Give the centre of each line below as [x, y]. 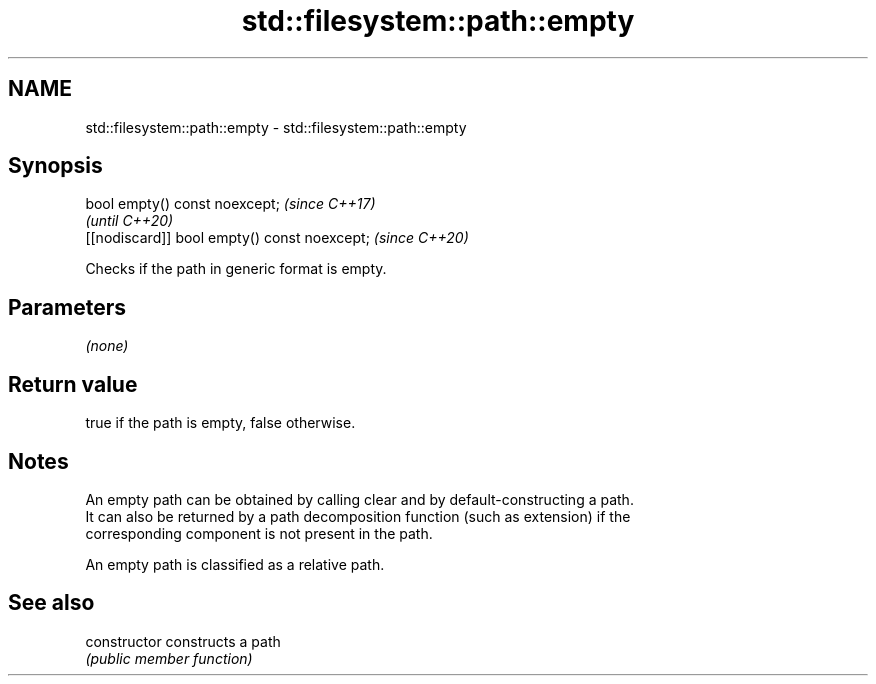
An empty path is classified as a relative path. [235, 564]
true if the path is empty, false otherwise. [220, 423]
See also [51, 603]
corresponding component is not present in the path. [259, 533]
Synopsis [55, 166]
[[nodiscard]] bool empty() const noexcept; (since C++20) [277, 238]
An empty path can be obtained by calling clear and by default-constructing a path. [359, 499]
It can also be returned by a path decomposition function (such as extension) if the [358, 516]
